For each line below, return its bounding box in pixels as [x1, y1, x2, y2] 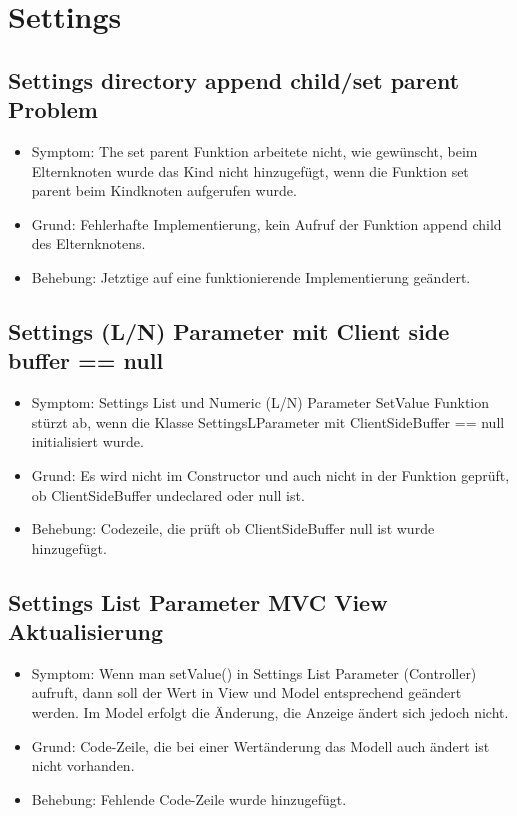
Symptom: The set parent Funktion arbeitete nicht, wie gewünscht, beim [31, 140, 478, 161]
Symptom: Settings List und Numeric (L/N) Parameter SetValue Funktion [31, 392, 490, 413]
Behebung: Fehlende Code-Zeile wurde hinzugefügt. [31, 788, 347, 809]
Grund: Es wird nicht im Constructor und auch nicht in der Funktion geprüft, [31, 464, 510, 485]
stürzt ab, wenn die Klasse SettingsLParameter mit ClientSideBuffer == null [31, 411, 505, 432]
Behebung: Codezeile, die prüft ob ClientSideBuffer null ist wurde [31, 518, 435, 539]
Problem [8, 94, 98, 125]
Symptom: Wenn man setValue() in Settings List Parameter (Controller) [31, 662, 477, 683]
